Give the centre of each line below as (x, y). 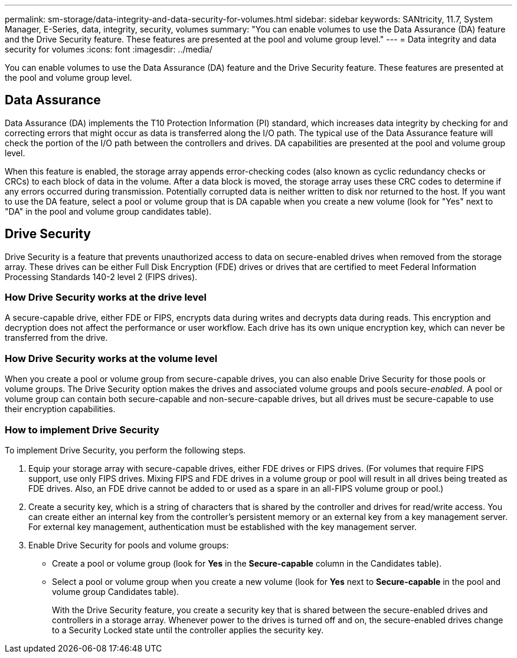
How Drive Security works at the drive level (106, 297)
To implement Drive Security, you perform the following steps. (125, 450)
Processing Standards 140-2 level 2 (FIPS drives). (101, 277)
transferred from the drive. (56, 338)
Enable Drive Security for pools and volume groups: (129, 545)
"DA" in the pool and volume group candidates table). (108, 211)
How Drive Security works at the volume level (111, 358)
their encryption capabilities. (60, 409)
